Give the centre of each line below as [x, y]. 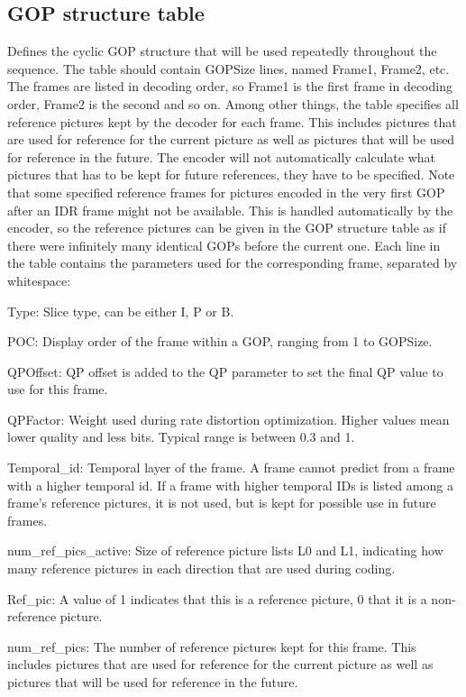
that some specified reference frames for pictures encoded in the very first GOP [226, 192]
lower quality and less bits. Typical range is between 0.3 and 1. [181, 437]
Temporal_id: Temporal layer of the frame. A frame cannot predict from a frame [231, 468]
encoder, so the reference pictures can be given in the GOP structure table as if [227, 228]
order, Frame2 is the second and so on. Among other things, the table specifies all [233, 103]
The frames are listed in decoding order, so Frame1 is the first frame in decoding [230, 86]
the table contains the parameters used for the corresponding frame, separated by [233, 263]
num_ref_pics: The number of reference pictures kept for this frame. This [212, 646]
